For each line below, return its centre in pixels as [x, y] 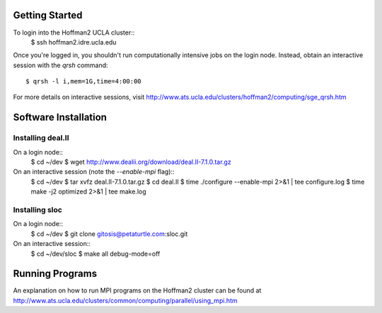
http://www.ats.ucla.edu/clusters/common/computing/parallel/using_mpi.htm [125, 300]
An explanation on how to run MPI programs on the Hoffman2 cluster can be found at [137, 290]
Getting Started [48, 15]
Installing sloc [38, 210]
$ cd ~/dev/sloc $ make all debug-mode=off [95, 254]
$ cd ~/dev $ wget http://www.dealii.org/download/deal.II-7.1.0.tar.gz [131, 162]
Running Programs [55, 274]
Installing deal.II [41, 138]
